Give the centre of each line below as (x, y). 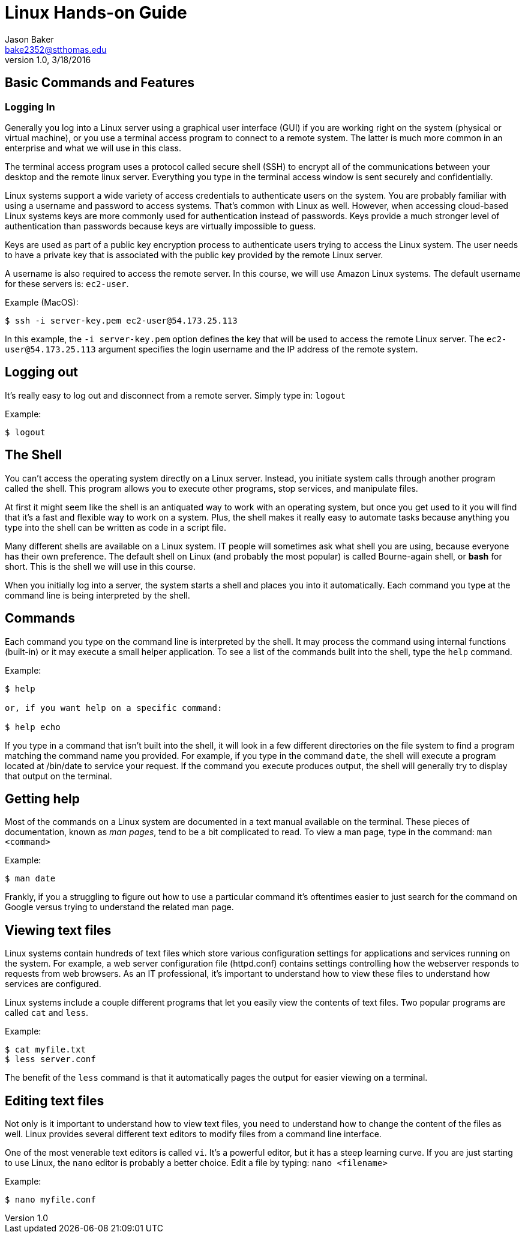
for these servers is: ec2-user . (67, 283)
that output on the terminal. (58, 776)
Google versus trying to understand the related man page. (119, 907)
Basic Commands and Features (100, 83)
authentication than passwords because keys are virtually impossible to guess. (160, 226)
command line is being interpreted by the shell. (97, 595)
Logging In (30, 107)
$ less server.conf (50, 1059)
